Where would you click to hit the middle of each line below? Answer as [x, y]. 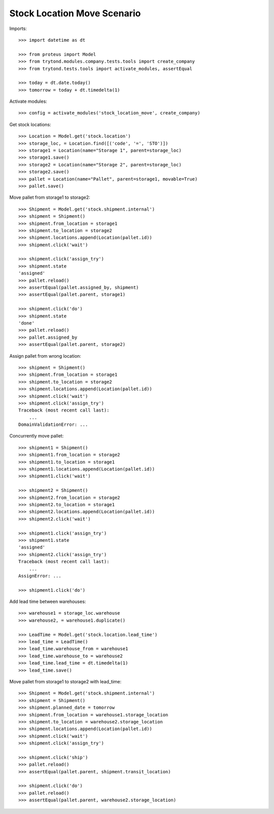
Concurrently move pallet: [37, 436]
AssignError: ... [40, 576]
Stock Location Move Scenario [75, 13]
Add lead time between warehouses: [48, 602]
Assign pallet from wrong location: [45, 356]
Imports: [18, 28]
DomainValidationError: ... [53, 425]
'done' [27, 323]
